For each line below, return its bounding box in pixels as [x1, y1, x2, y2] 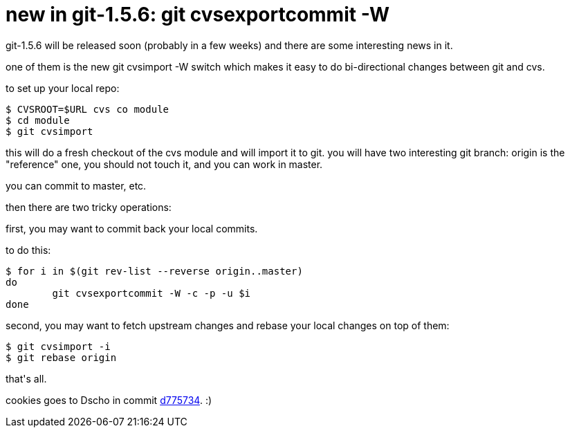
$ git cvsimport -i [6, 340, 111, 352]
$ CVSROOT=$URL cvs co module [6, 103, 169, 115]
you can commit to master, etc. [6, 179, 147, 192]
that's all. [6, 372, 47, 385]
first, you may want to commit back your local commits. [6, 222, 258, 234]
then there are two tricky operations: [6, 201, 172, 213]
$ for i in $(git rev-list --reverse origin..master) [6, 265, 303, 277]
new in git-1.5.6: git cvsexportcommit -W [6, 3, 390, 26]
